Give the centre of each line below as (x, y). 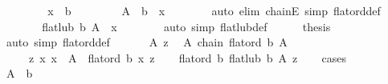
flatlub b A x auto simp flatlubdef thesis (186, 26)
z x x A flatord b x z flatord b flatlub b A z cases (187, 57)
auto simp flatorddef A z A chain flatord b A (147, 42)
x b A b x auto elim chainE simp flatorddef (214, 10)
